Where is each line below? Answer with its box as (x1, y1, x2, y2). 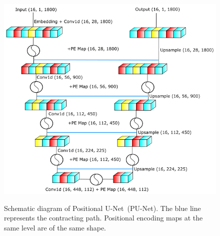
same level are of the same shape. (4, 222, 106, 233)
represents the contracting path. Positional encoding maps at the (4, 212, 203, 223)
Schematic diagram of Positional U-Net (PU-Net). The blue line (4, 202, 201, 213)
